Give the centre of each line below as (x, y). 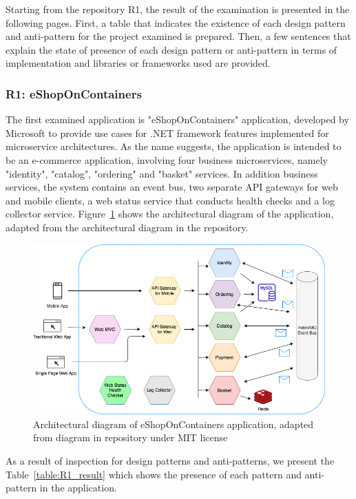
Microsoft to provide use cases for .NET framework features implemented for (167, 132)
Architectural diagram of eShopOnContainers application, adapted (174, 424)
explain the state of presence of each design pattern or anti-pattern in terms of (171, 49)
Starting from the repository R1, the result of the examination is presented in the (178, 9)
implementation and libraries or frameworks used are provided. (138, 63)
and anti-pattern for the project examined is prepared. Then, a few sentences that (178, 36)
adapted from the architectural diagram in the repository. (127, 227)
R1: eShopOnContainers (74, 93)
